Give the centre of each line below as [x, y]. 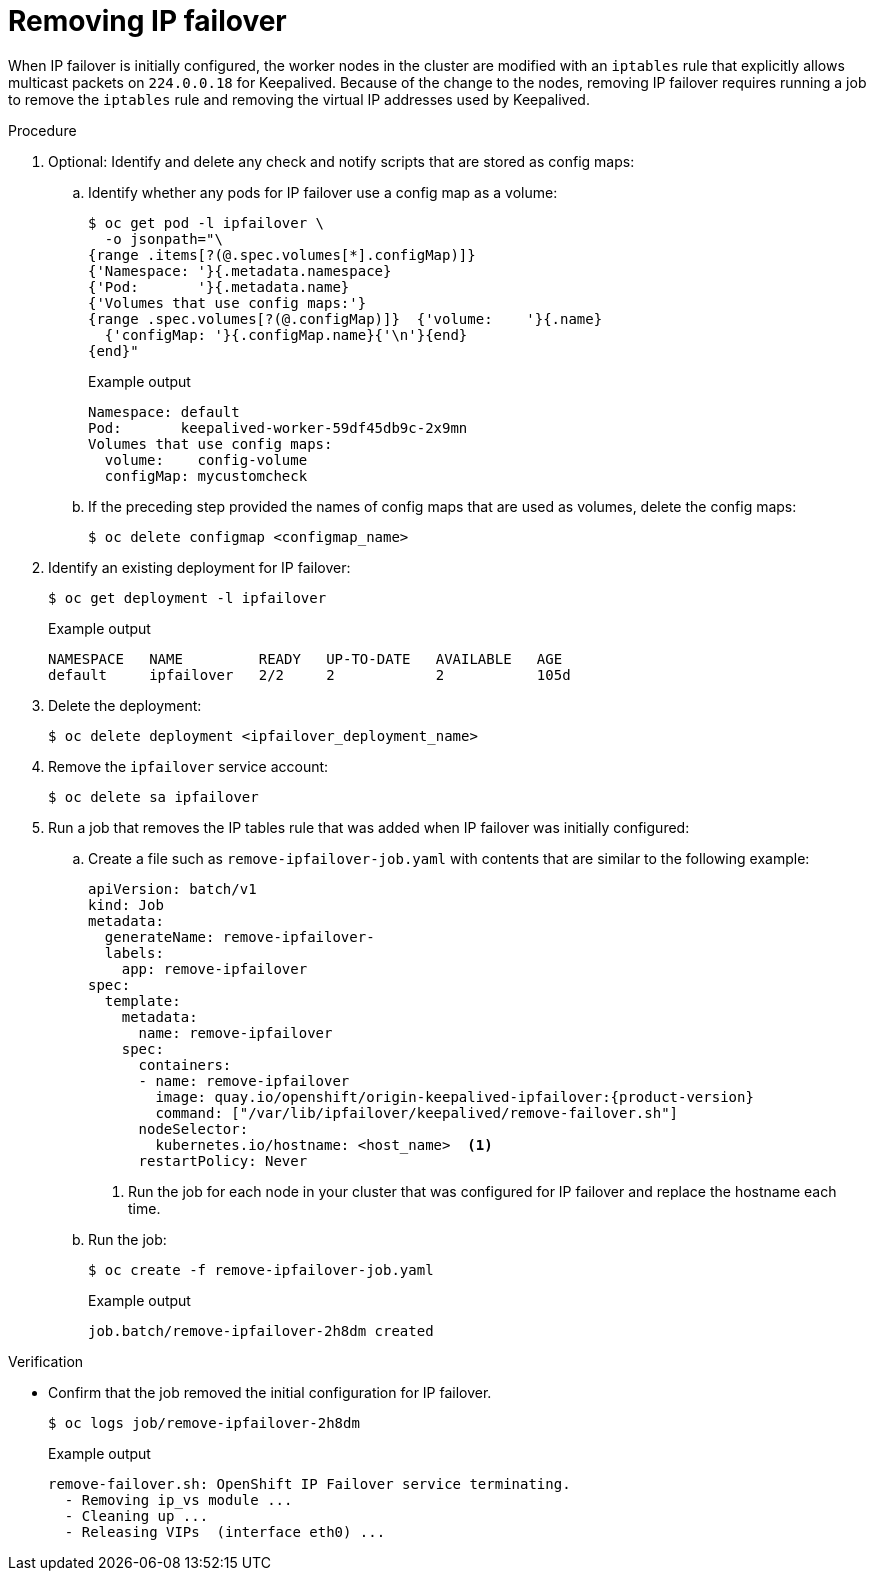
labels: [134, 952]
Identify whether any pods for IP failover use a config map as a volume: [323, 192]
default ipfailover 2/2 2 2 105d [309, 674]
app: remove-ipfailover [214, 968]
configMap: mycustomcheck [206, 475]
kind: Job [126, 904]
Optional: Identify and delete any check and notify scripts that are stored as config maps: [341, 161]
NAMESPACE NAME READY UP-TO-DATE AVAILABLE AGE [305, 658]
